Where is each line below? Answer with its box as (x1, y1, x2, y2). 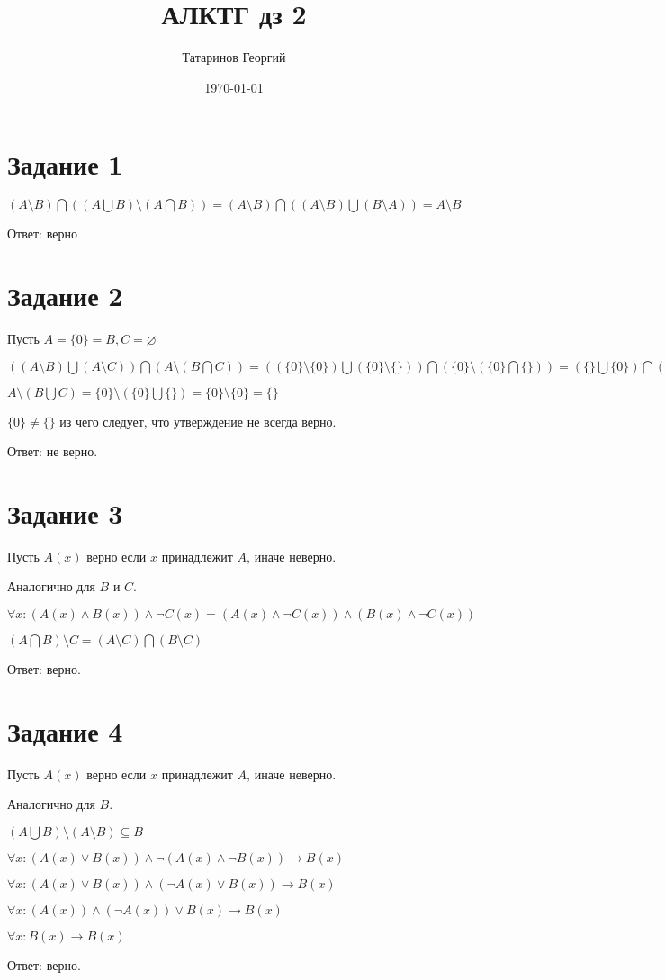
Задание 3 (7, 494, 123, 531)
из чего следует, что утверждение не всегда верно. (59, 411, 337, 430)
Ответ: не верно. (7, 442, 98, 461)
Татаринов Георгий (182, 48, 286, 67)
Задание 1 (7, 146, 123, 183)
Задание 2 (7, 277, 123, 314)
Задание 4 (7, 712, 123, 749)
